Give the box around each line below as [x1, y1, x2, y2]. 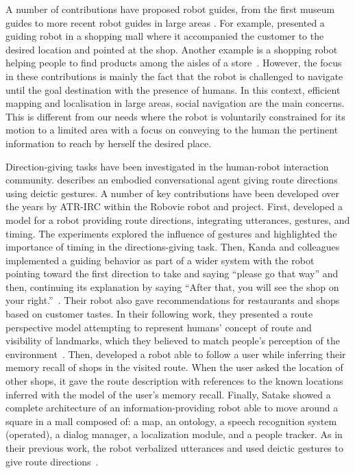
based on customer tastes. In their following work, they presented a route [5, 307, 313, 321]
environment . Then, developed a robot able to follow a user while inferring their [5, 346, 346, 361]
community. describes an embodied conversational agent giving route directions [5, 172, 338, 187]
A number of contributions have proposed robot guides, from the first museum [5, 2, 335, 16]
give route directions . [5, 454, 99, 468]
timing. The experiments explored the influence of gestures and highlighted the [5, 226, 337, 240]
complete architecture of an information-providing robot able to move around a [5, 400, 339, 415]
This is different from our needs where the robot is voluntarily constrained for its [5, 109, 345, 123]
